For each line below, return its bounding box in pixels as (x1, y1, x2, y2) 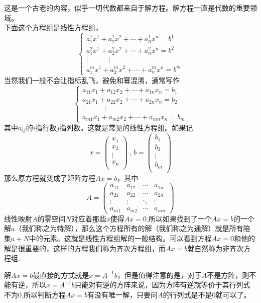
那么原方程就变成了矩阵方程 (4, 172, 95, 183)
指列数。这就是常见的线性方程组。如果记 (59, 122, 193, 132)
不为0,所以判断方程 (4, 289, 66, 299)
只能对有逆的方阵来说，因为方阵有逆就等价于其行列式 (74, 279, 250, 290)
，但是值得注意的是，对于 (117, 269, 202, 280)
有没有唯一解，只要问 (87, 289, 158, 299)
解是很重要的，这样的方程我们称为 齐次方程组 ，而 (4, 243, 166, 253)
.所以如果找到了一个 (146, 213, 212, 223)
